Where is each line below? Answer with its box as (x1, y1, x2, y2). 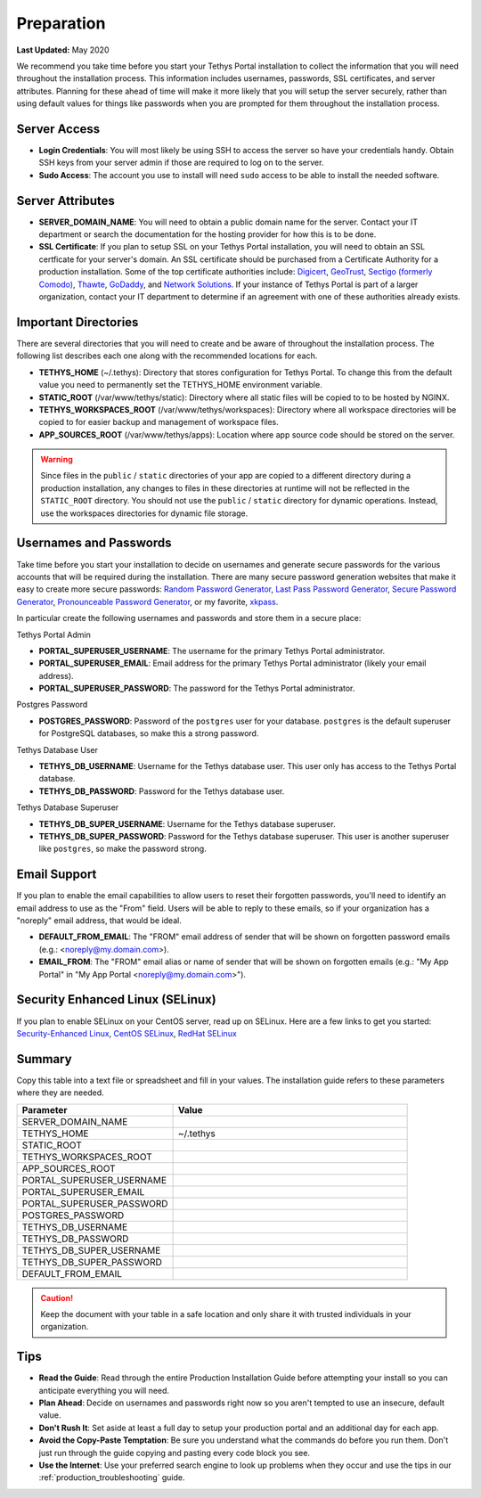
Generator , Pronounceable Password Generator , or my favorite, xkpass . (16, 596, 279, 607)
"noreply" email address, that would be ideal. (16, 915, 182, 926)
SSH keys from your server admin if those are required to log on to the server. (38, 157, 324, 168)
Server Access (16, 121, 101, 136)
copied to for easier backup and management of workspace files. (38, 417, 280, 428)
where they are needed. (16, 1087, 104, 1098)
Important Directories (16, 315, 139, 330)
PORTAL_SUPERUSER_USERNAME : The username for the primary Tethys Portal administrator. (38, 645, 386, 656)
